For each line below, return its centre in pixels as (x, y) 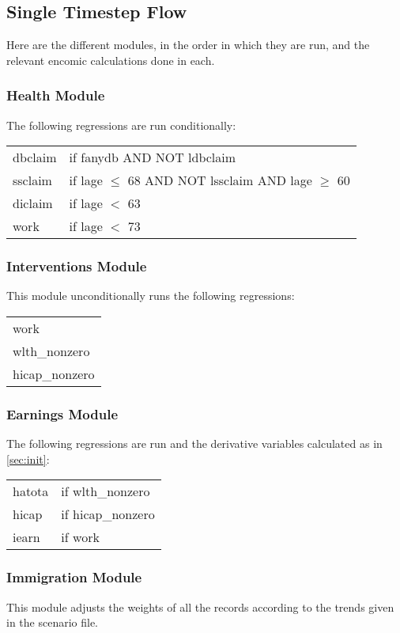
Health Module (56, 95)
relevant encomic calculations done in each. (111, 60)
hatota (31, 491)
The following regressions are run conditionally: (121, 125)
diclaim (33, 203)
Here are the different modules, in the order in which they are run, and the (188, 45)
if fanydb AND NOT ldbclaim (153, 157)
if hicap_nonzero (108, 514)
